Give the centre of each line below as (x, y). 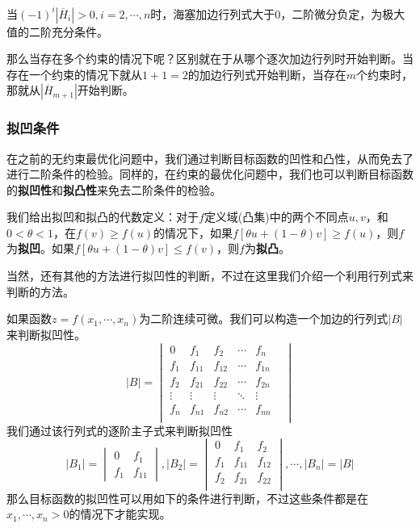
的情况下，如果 (193, 232)
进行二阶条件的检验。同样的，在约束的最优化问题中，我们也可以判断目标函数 (210, 174)
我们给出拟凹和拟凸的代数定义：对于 (103, 217)
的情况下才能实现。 (120, 514)
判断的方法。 (40, 291)
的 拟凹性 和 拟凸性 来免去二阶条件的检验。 (114, 189)
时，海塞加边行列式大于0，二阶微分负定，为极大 (278, 13)
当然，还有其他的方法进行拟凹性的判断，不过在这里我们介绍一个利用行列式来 (210, 276)
